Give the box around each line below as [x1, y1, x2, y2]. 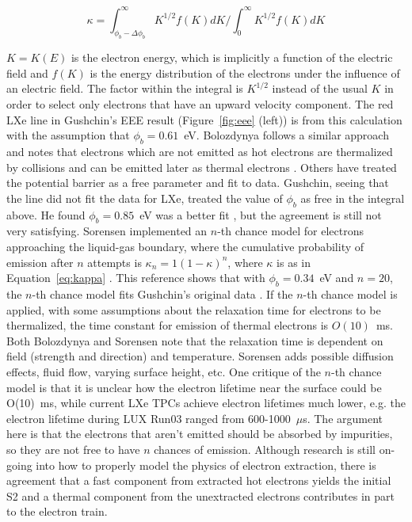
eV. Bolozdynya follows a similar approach [184, 127, 389, 143]
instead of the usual [272, 80, 368, 97]
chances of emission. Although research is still [154, 440, 376, 457]
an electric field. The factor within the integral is [6, 80, 243, 97]
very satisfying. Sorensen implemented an [6, 223, 208, 239]
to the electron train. [6, 503, 108, 520]
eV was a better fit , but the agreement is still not [139, 206, 382, 223]
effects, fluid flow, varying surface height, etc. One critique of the [6, 363, 321, 379]
